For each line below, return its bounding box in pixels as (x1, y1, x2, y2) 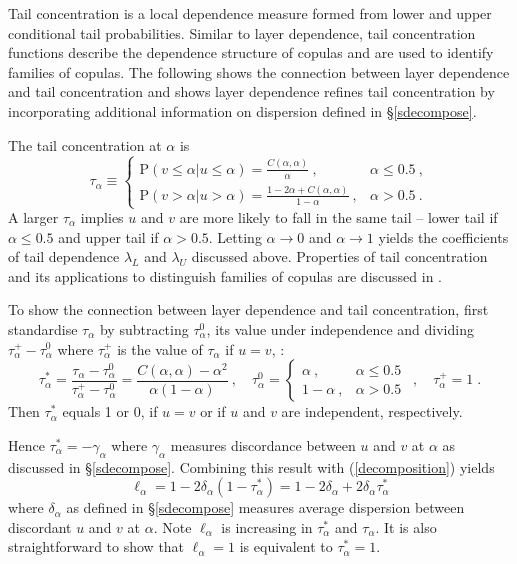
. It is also (375, 516, 437, 537)
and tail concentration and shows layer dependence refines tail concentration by (8, 81, 495, 102)
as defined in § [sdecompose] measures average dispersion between (66, 497, 465, 518)
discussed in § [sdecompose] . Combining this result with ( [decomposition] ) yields (8, 456, 495, 477)
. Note (153, 516, 192, 537)
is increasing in (221, 516, 313, 537)
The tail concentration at (8, 134, 162, 155)
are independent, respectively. (281, 401, 463, 422)
